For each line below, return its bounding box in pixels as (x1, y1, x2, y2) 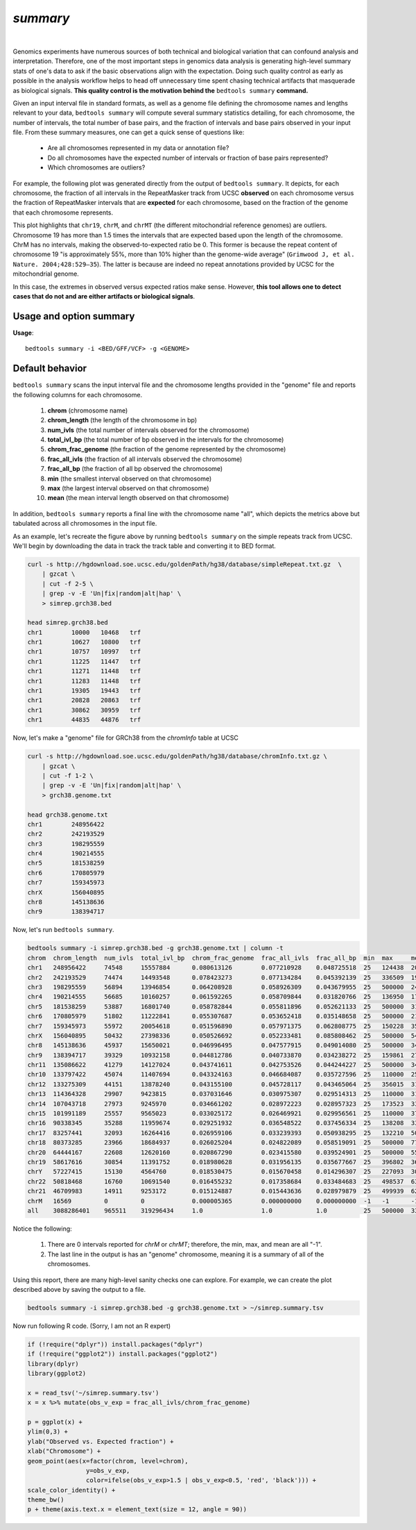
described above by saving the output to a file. (12, 1285, 146, 1293)
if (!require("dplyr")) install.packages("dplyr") (27, 1340, 204, 1348)
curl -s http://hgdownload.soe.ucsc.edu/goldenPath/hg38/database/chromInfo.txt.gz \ (27, 752, 327, 760)
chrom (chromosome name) (47, 406, 128, 415)
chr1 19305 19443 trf (27, 687, 141, 695)
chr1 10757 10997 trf (27, 648, 141, 656)
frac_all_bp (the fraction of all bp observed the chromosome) (47, 465, 223, 473)
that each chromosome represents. (12, 208, 114, 217)
